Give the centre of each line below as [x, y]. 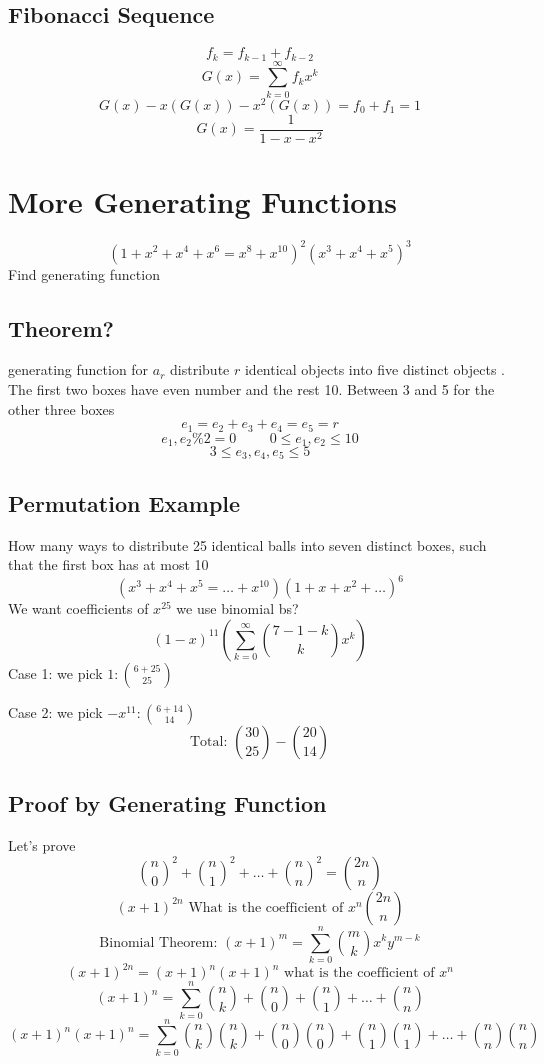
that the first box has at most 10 [108, 564]
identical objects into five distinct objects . [374, 369]
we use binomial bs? [237, 608]
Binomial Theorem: [158, 942]
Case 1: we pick [55, 672]
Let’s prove [42, 845]
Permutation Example [124, 502]
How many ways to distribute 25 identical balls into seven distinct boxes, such [247, 544]
